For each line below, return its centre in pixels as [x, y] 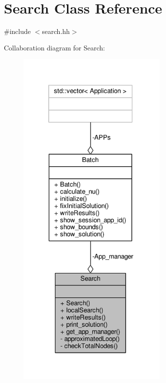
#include [17, 31]
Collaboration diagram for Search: [55, 47]
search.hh [56, 31]
